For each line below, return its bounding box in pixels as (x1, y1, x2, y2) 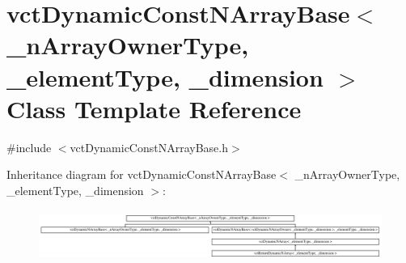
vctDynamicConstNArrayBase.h (70, 138, 229, 155)
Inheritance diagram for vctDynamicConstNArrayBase (6, 166, 277, 183)
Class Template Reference (6, 91, 302, 125)
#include (6, 138, 52, 155)
